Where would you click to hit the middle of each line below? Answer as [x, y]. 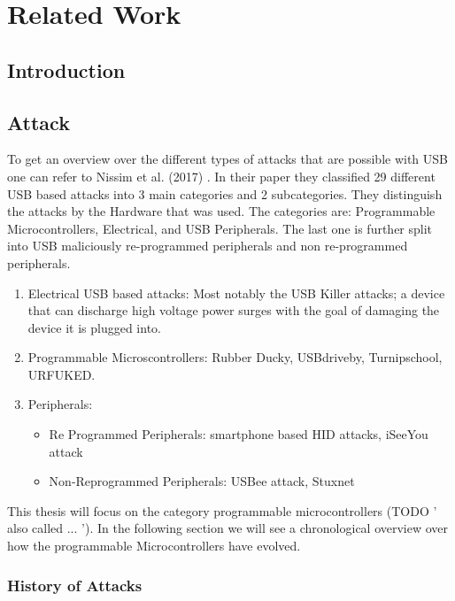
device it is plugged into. [94, 327]
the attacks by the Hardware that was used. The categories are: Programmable [221, 211]
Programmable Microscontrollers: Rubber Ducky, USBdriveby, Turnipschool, [235, 357]
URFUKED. [62, 374]
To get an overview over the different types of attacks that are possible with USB [227, 159]
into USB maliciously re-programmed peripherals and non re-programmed [208, 246]
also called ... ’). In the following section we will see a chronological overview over [228, 528]
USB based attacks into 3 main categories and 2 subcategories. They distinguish [225, 193]
